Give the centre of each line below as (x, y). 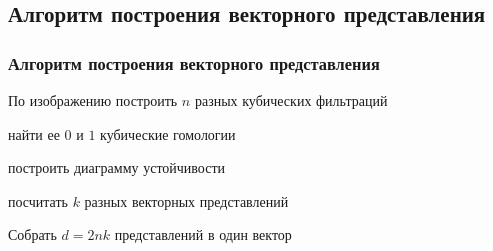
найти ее (34, 133)
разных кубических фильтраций (291, 100)
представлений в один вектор (203, 234)
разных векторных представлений (186, 200)
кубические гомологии (168, 133)
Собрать (32, 234)
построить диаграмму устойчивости (117, 167)
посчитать (38, 200)
